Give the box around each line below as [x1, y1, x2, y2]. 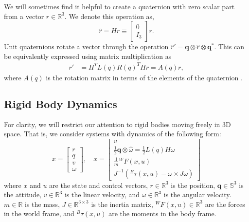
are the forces [205, 199, 245, 209]
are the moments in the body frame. [108, 208, 216, 219]
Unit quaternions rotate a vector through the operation [4, 41, 169, 52]
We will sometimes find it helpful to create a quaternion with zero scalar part [4, 1, 235, 11]
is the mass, [25, 199, 60, 209]
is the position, [171, 180, 215, 190]
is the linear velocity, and [64, 189, 140, 200]
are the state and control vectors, [49, 180, 148, 190]
